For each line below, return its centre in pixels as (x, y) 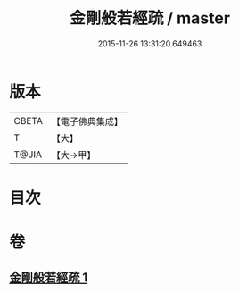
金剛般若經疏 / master (150, 18)
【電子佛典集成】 (87, 121)
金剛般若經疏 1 (49, 278)
